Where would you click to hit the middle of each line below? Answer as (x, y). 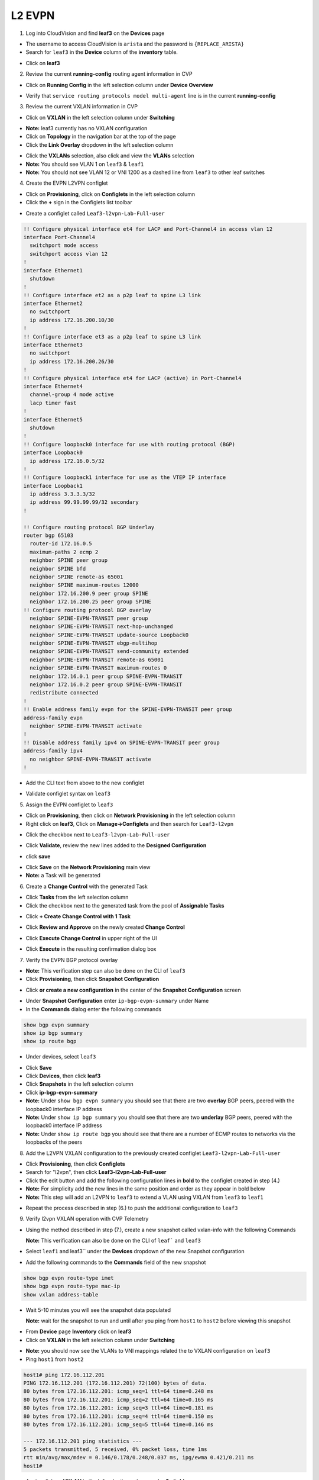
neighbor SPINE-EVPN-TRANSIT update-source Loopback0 (109, 635)
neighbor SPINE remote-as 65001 (77, 577)
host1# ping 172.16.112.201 (64, 1375)
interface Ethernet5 (53, 419)
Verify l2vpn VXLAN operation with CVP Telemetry (87, 1219)
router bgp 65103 (48, 535)
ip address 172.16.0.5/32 (67, 461)
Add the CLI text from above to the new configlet (85, 783)
